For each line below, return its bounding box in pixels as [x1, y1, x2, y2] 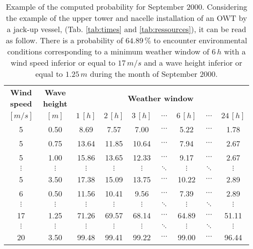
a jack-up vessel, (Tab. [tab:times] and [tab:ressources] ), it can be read [7, 23, 246, 35]
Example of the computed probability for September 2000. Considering [5, 1, 248, 12]
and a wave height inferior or [144, 57, 242, 68]
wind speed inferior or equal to [11, 57, 116, 68]
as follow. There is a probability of [6, 35, 123, 46]
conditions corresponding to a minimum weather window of [7, 46, 209, 57]
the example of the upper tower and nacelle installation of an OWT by [6, 12, 247, 23]
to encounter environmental [153, 35, 247, 46]
